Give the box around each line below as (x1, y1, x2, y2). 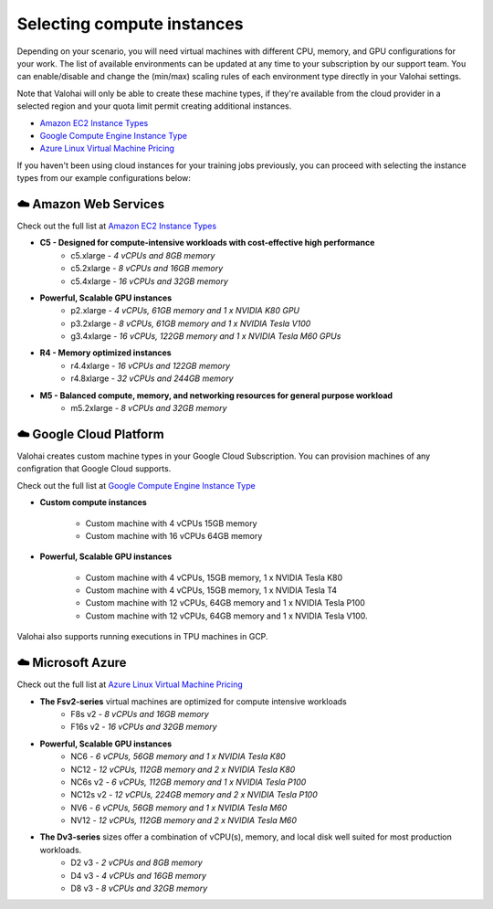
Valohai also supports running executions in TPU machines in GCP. (16, 631, 268, 642)
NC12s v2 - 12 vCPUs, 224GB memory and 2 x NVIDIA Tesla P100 (70, 789, 319, 800)
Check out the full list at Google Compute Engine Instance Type (16, 480, 256, 491)
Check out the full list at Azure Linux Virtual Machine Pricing (16, 679, 244, 690)
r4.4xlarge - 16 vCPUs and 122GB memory (70, 360, 231, 371)
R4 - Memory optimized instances (39, 347, 173, 358)
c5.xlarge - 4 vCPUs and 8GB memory (70, 249, 215, 260)
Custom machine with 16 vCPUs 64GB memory (85, 530, 263, 541)
